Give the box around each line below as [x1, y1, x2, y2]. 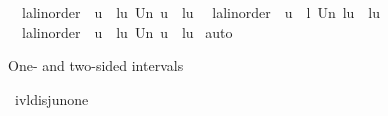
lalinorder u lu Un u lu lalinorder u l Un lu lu [21, 2, 381, 22]
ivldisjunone [14, 88, 89, 109]
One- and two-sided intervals [8, 55, 184, 76]
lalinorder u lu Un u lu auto [21, 21, 233, 42]
